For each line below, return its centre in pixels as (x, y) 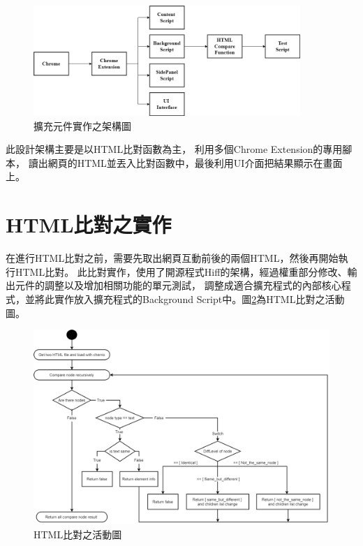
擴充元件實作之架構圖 (82, 125)
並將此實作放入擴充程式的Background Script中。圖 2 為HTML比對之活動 (185, 298)
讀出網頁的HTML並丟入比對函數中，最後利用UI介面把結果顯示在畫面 (185, 162)
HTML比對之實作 (89, 224)
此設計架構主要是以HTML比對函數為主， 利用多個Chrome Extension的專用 (174, 149)
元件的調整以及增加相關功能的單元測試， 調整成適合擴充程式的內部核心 (178, 285)
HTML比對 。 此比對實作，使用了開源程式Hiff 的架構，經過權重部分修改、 (181, 271)
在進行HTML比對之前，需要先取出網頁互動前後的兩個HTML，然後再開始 (172, 258)
